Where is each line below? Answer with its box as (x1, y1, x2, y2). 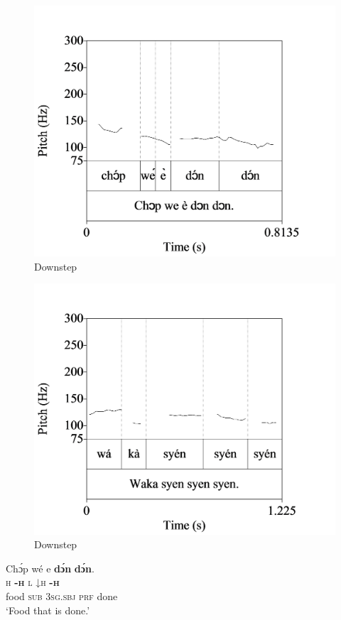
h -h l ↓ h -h (6, 575, 60, 589)
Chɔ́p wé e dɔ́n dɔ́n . (6, 560, 94, 575)
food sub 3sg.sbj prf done (6, 588, 118, 603)
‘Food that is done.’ (6, 602, 90, 617)
